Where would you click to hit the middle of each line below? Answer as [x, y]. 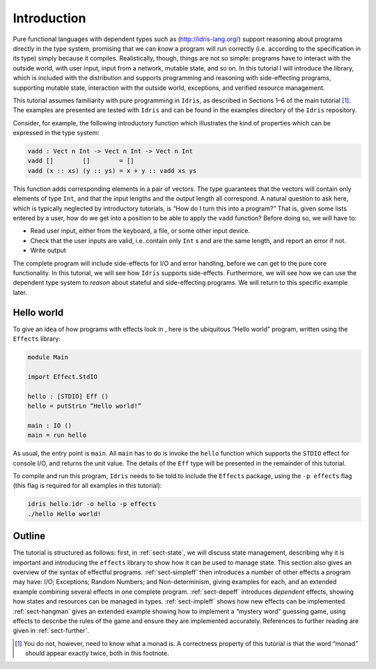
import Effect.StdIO [62, 377]
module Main [48, 357]
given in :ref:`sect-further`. [51, 631]
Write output [48, 250]
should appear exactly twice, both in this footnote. [97, 653]
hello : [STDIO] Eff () [68, 396]
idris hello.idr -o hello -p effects [92, 504]
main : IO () [50, 425]
